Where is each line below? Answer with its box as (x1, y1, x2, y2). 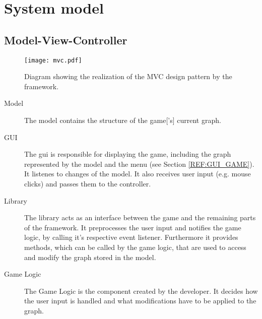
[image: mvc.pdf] (24, 56, 82, 64)
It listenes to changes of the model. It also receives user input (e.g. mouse (24, 168, 251, 179)
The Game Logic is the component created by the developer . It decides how (24, 285, 258, 296)
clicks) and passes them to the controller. (24, 178, 151, 188)
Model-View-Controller (4, 32, 127, 47)
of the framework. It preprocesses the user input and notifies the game (24, 222, 241, 232)
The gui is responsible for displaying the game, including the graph (24, 149, 231, 159)
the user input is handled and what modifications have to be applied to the (24, 295, 256, 306)
